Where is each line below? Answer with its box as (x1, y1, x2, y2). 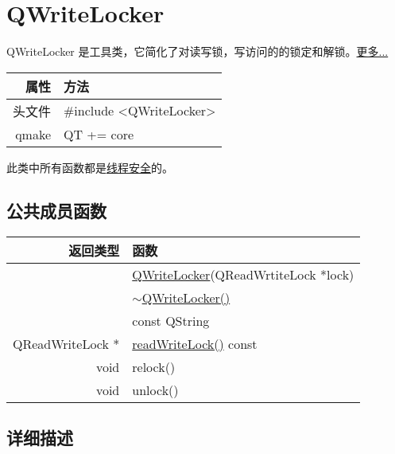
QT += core (64, 124, 134, 143)
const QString (132, 311, 210, 330)
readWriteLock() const (132, 334, 258, 353)
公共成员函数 (6, 198, 106, 222)
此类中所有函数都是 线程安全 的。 (6, 159, 173, 175)
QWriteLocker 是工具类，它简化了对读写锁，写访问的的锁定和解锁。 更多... (6, 43, 389, 60)
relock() (132, 357, 176, 376)
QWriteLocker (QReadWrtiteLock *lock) (132, 264, 354, 284)
